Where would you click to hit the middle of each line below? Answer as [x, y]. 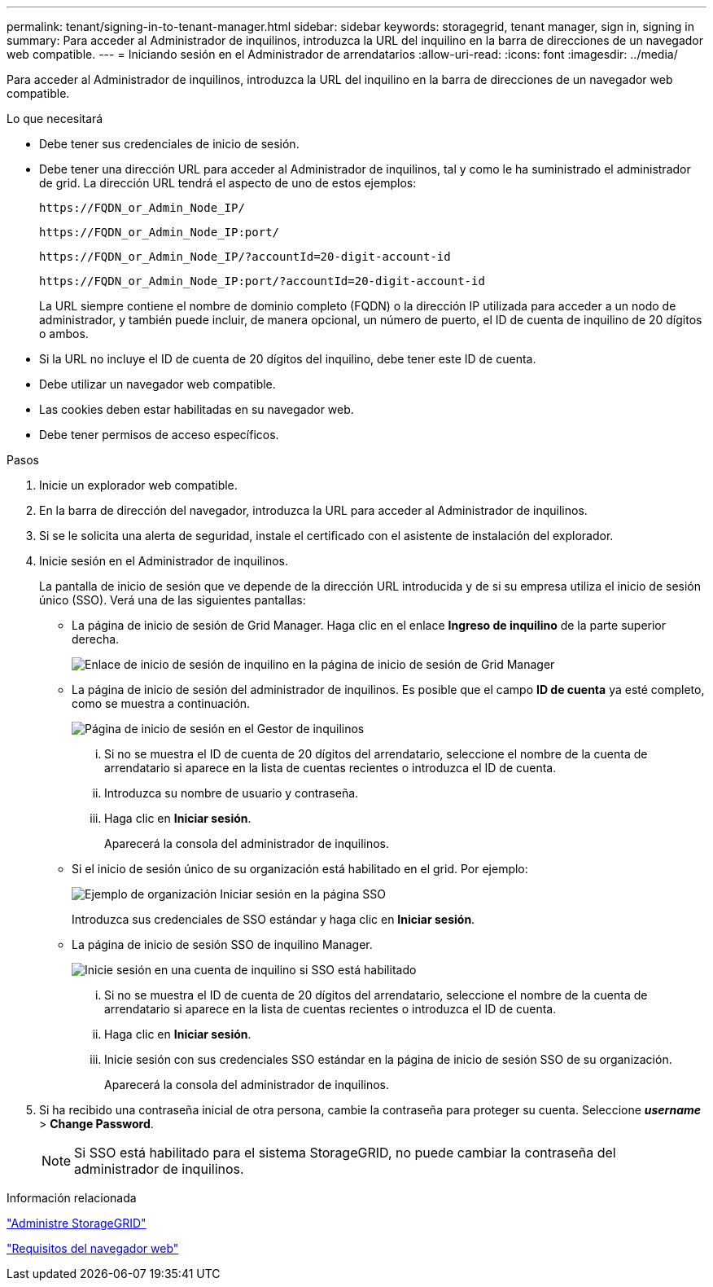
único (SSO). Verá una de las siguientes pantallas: [173, 600]
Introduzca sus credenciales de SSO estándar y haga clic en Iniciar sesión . [273, 919]
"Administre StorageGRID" [77, 1223]
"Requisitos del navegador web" [93, 1248]
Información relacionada [72, 1198]
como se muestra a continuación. [161, 703]
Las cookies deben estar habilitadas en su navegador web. [197, 409]
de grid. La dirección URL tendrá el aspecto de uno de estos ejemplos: [228, 183]
